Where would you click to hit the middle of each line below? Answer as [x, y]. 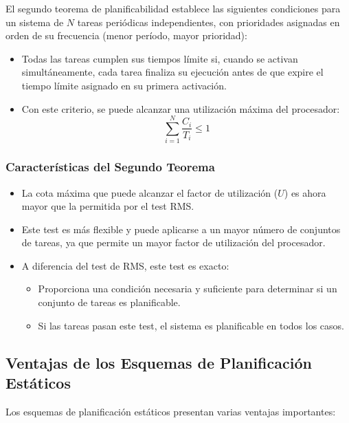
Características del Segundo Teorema [110, 167]
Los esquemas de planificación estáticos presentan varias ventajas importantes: [171, 411]
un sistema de [35, 22]
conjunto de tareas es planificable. [109, 302]
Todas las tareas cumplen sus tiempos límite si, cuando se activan [160, 58]
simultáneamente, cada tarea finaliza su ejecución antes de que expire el [172, 72]
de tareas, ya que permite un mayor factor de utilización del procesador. [173, 242]
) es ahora [305, 192]
